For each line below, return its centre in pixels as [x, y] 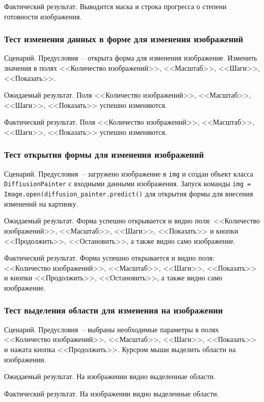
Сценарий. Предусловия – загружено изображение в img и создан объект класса [129, 173]
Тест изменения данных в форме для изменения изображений [124, 39]
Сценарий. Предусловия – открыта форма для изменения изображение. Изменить [131, 58]
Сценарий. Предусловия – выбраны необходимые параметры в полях [112, 329]
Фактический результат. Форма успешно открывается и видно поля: [109, 258]
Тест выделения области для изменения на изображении [114, 310]
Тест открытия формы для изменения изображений [104, 154]
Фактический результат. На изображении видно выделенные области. [112, 393]
